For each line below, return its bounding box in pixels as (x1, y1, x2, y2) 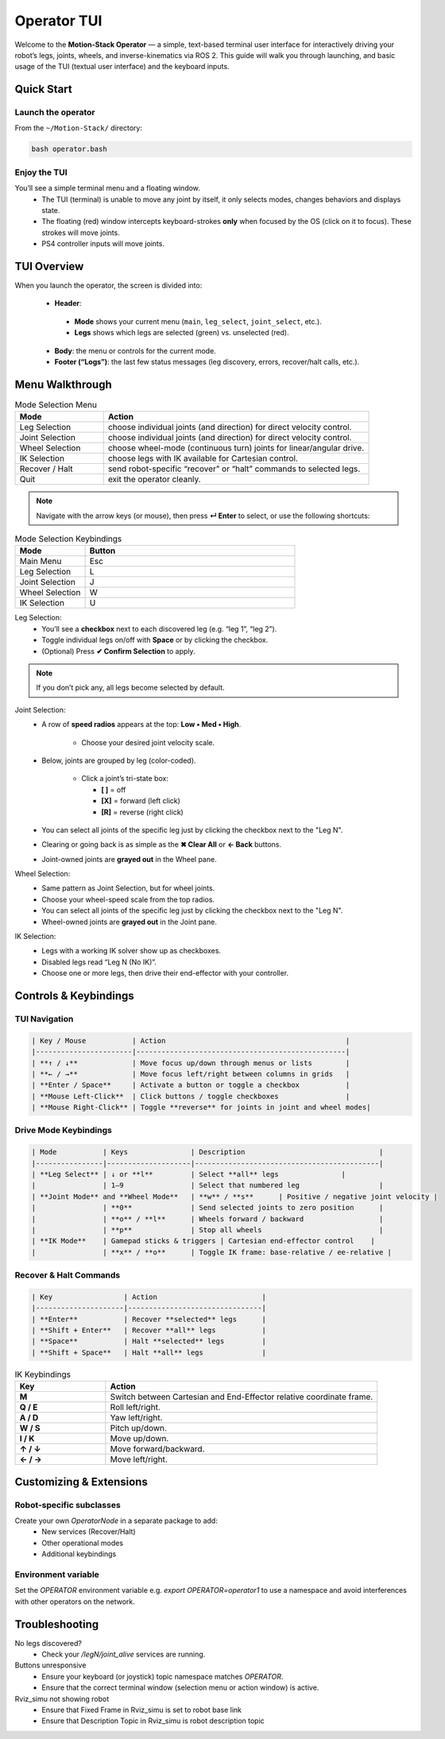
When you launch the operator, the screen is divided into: (14, 280, 203, 290)
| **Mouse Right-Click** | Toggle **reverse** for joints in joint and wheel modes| (31, 1103, 371, 1112)
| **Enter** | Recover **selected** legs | (31, 1315, 266, 1324)
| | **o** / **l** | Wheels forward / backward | (31, 1214, 384, 1223)
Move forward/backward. (110, 1443, 206, 1455)
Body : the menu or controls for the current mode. (54, 346, 216, 355)
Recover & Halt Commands (14, 1269, 121, 1281)
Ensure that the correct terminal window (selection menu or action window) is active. (41, 1683, 319, 1692)
